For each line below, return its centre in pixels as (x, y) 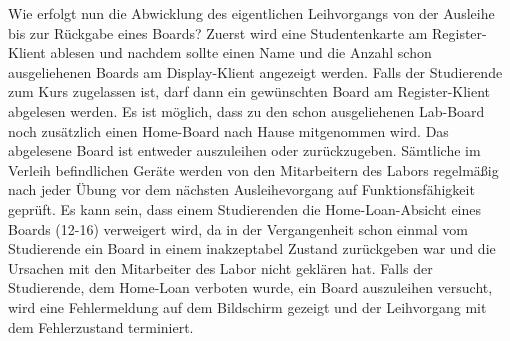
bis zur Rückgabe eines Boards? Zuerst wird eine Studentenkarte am (218, 32)
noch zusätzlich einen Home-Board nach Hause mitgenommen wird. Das (228, 130)
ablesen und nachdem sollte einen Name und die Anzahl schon (241, 52)
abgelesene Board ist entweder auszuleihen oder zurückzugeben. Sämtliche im (244, 150)
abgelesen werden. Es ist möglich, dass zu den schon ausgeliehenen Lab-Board (246, 110)
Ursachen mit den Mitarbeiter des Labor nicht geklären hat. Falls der (220, 267)
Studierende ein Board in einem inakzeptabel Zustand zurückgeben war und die (252, 248)
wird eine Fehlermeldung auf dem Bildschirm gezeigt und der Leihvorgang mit (247, 306)
